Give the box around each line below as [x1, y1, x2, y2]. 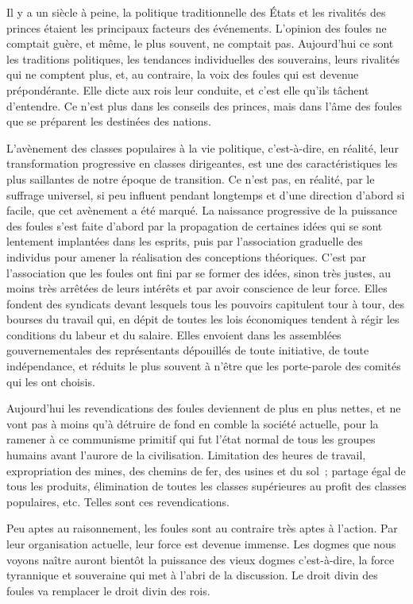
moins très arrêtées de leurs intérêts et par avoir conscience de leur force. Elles [6, 280, 388, 296]
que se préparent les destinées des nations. [6, 113, 211, 130]
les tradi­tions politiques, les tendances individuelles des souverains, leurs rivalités [6, 50, 399, 67]
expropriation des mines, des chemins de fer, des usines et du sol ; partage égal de [6, 462, 406, 478]
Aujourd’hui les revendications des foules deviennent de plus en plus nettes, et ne [6, 400, 401, 416]
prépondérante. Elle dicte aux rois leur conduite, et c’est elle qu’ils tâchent [6, 81, 369, 98]
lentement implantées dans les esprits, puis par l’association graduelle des [6, 233, 363, 250]
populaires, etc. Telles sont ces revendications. [6, 493, 230, 509]
